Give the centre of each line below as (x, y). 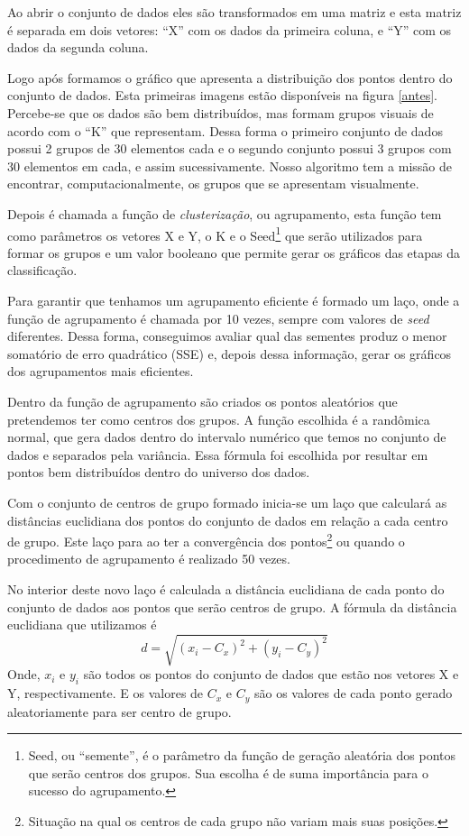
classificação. (42, 270)
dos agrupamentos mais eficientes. (101, 371)
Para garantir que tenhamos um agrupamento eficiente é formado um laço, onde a (234, 300)
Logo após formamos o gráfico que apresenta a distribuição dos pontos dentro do (230, 77)
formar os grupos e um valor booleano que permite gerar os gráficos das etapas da (234, 252)
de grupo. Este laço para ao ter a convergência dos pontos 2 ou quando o (206, 540)
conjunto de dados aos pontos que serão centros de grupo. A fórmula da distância (232, 606)
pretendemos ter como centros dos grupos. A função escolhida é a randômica (219, 419)
